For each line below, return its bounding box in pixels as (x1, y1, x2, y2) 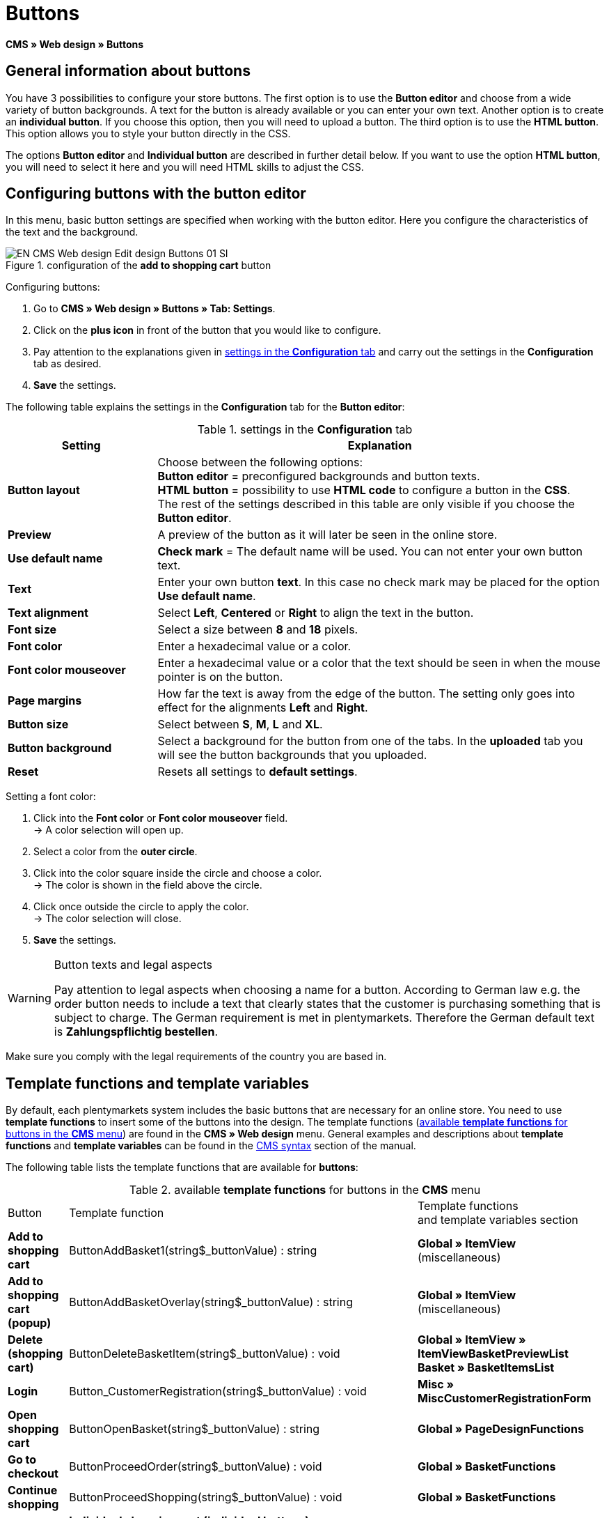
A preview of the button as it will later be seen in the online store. (157, 528, 498, 542)
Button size (8, 717, 69, 732)
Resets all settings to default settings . (157, 765, 358, 779)
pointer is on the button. (157, 670, 283, 684)
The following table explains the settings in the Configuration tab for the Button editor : (6, 401, 405, 413)
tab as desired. (33, 358, 102, 370)
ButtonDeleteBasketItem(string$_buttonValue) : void (69, 1347, 340, 1361)
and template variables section (418, 1213, 578, 1227)
